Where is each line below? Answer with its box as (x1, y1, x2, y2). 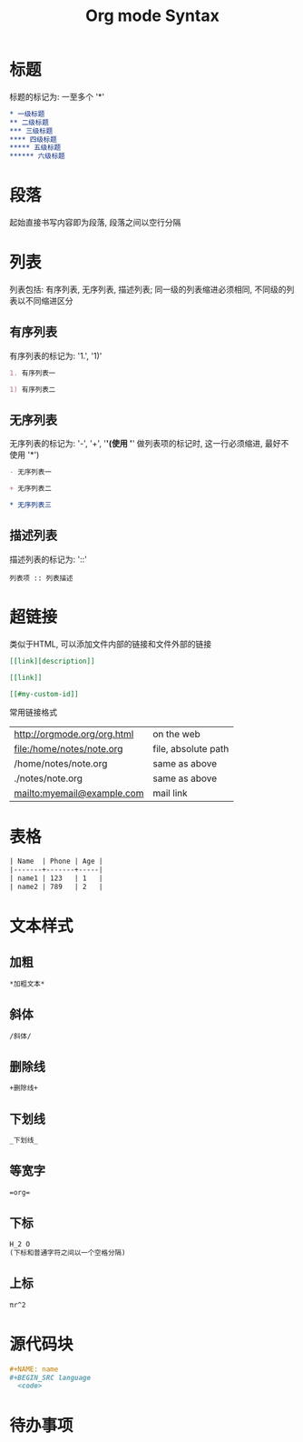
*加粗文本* (9, 979, 45, 988)
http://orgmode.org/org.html (14, 728, 134, 741)
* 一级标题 (9, 109, 45, 118)
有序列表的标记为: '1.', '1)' (9, 350, 103, 361)
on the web (152, 728, 201, 741)
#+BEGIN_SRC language (9, 1373, 92, 1382)
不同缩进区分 (24, 295, 73, 306)
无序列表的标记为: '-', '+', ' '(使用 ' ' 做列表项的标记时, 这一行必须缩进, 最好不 (9, 438, 289, 449)
